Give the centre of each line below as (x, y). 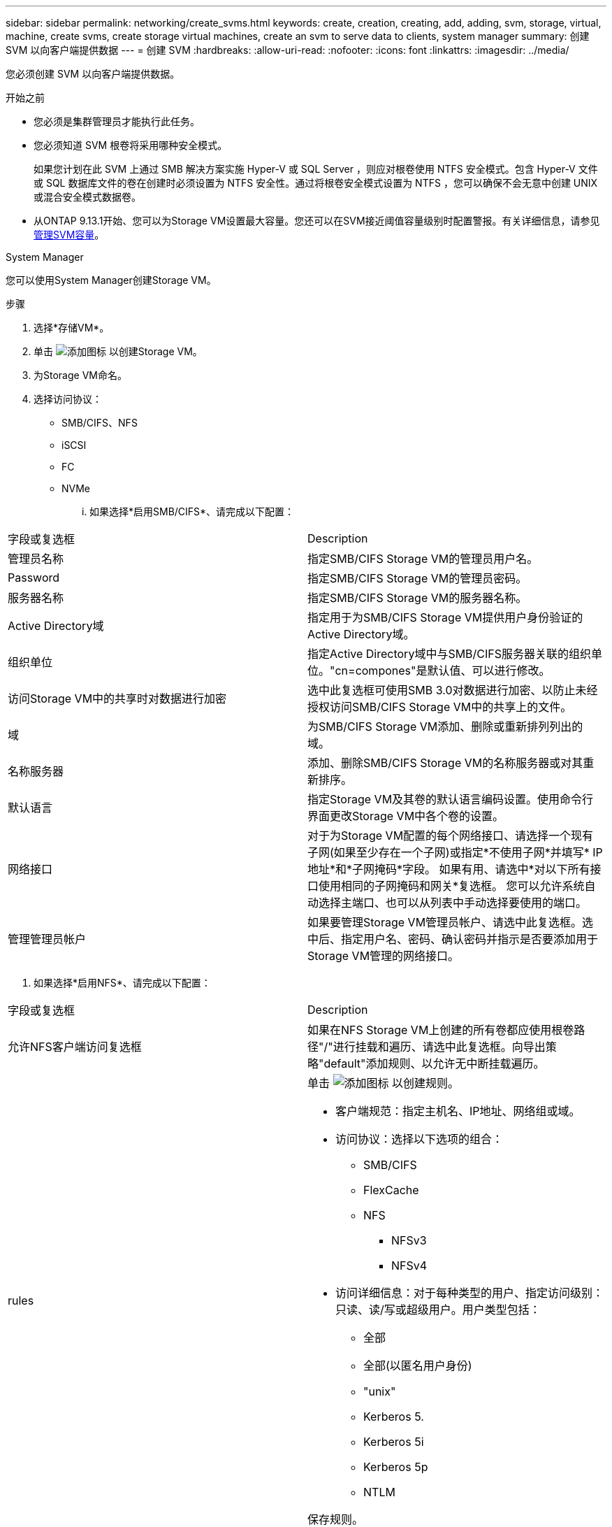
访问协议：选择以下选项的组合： (420, 1139)
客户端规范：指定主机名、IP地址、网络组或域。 (458, 1111)
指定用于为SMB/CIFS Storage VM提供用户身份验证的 (445, 617)
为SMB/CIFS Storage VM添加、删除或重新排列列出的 (445, 726)
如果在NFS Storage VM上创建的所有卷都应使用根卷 (441, 1030)
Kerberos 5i (394, 1442)
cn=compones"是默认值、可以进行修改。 (443, 671)
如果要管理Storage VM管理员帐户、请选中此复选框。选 (451, 922)
